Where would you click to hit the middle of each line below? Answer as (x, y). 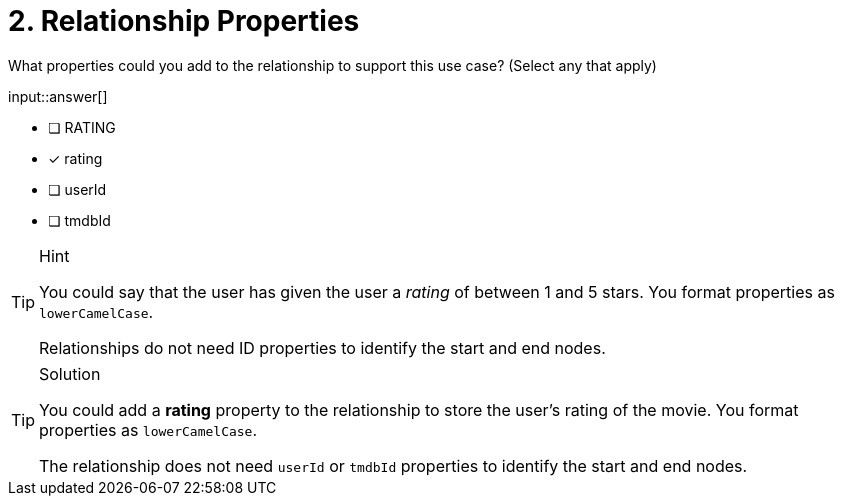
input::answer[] (58, 96)
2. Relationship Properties (184, 21)
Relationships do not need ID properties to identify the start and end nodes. (322, 347)
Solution (70, 373)
